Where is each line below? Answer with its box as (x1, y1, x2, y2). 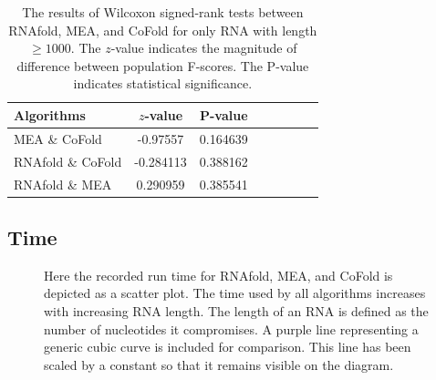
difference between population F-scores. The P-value (16, 56, 309, 75)
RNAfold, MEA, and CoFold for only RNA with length (8, 20, 317, 39)
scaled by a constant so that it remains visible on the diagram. (44, 354, 394, 374)
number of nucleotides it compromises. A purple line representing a (44, 319, 419, 338)
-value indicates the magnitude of (110, 38, 297, 57)
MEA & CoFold (14, 128, 102, 148)
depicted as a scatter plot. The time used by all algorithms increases (44, 283, 426, 303)
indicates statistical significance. (73, 74, 253, 93)
